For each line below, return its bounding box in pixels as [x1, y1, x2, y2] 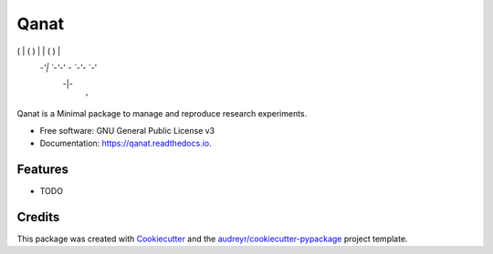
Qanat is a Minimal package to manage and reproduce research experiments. [16, 108, 308, 119]
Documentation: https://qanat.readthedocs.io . [39, 137, 212, 148]
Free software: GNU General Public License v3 [39, 125, 215, 136]
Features [16, 161, 68, 177]
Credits [16, 209, 60, 225]
